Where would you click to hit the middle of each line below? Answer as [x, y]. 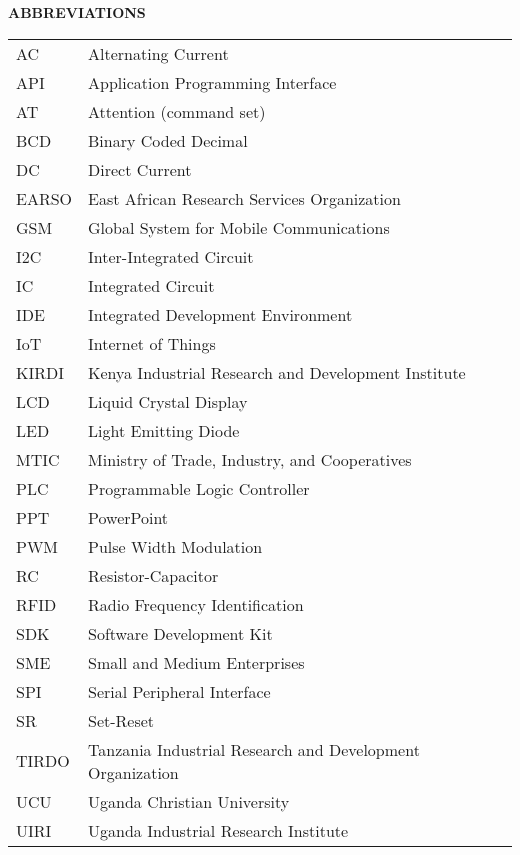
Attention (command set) [177, 111]
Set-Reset [121, 720]
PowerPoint [128, 517]
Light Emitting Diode [164, 430]
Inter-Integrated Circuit [171, 256]
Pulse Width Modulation [175, 546]
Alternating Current [158, 53]
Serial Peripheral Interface [179, 691]
